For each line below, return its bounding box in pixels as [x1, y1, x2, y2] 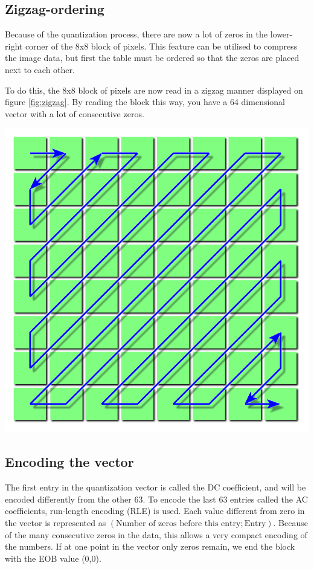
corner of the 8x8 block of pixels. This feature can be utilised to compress [25, 39, 298, 52]
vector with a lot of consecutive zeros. [5, 107, 144, 120]
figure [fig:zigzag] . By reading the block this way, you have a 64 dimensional [5, 95, 286, 108]
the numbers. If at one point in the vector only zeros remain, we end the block [5, 540, 295, 553]
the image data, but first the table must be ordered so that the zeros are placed [5, 51, 300, 64]
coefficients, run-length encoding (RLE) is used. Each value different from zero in [5, 504, 305, 517]
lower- [270, 28, 293, 40]
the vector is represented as [5, 516, 106, 529]
